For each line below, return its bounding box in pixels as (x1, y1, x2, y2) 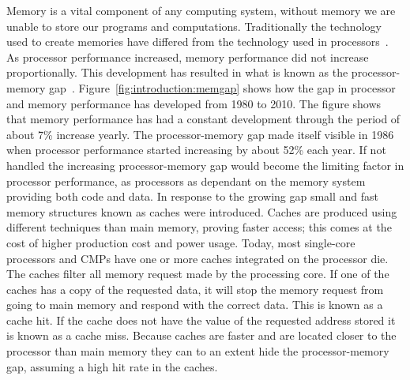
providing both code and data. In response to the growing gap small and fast (6, 188, 379, 205)
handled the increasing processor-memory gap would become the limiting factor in (6, 156, 404, 173)
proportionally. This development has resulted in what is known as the (6, 64, 348, 81)
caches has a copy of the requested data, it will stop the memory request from (6, 280, 384, 297)
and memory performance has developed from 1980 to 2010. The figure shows (6, 95, 382, 111)
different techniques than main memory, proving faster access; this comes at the (6, 219, 392, 235)
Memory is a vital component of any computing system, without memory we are (6, 2, 396, 18)
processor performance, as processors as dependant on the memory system (6, 172, 366, 189)
